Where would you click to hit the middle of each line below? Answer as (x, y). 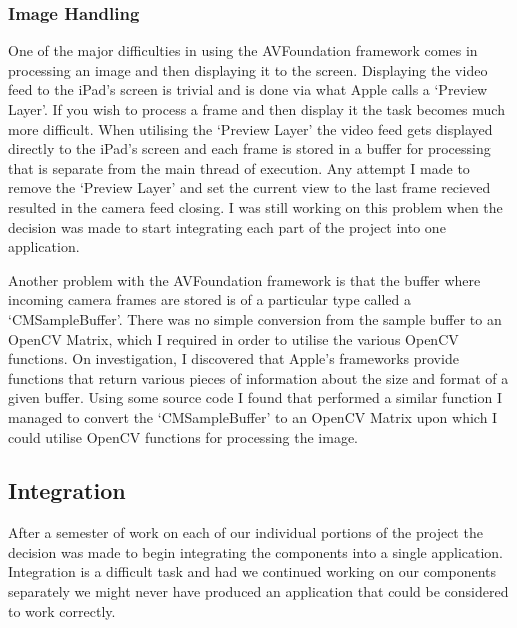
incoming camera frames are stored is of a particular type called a (209, 299)
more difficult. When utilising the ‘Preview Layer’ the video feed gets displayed (250, 128)
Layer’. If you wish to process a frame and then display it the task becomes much (256, 109)
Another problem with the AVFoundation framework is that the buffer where (244, 279)
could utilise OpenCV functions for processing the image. (183, 436)
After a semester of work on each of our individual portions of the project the (245, 532)
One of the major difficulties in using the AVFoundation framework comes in (243, 50)
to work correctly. (62, 610)
